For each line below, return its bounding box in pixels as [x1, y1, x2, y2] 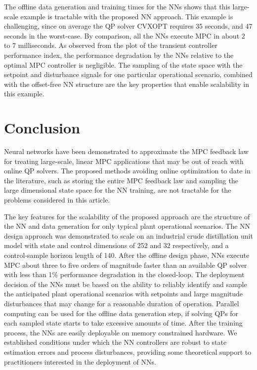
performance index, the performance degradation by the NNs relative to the [4, 49, 234, 60]
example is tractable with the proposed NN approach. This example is [20, 11, 233, 21]
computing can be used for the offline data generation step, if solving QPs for [4, 308, 238, 318]
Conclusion [4, 118, 81, 138]
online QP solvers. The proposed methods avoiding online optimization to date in [4, 165, 251, 176]
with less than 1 [4, 269, 52, 280]
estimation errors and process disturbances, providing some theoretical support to [4, 346, 252, 357]
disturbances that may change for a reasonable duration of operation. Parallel [4, 298, 239, 308]
